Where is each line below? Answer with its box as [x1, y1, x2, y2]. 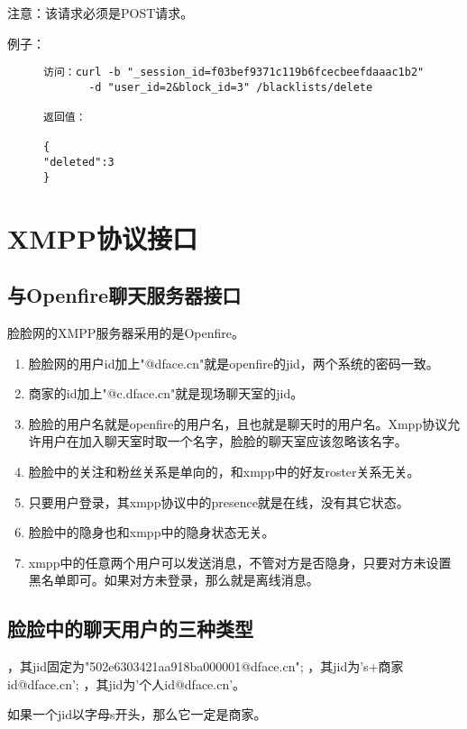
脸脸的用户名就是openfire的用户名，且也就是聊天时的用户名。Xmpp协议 [28, 414, 448, 433]
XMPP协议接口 [7, 219, 197, 256]
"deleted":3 [43, 156, 114, 169]
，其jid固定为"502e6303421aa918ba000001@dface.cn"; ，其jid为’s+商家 [7, 657, 404, 676]
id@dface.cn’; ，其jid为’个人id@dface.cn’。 [7, 674, 246, 693]
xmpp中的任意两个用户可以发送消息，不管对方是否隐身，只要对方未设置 [28, 552, 452, 571]
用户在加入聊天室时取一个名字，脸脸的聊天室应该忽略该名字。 [41, 432, 407, 451]
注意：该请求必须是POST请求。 [7, 4, 194, 22]
